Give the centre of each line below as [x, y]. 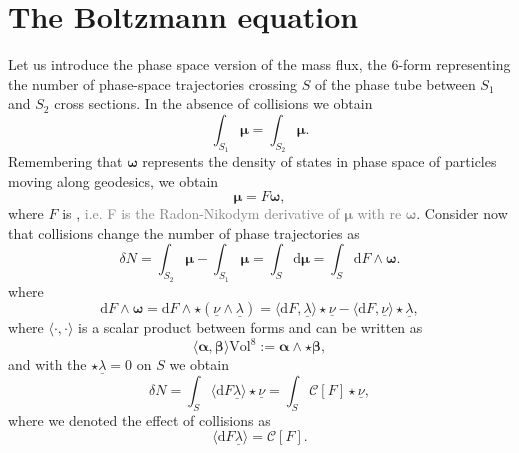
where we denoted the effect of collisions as [139, 419]
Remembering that [65, 161]
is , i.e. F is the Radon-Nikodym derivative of [201, 213]
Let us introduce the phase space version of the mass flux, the [197, 64]
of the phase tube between [395, 83]
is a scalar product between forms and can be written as [250, 327]
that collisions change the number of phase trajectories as [184, 232]
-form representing [454, 64]
